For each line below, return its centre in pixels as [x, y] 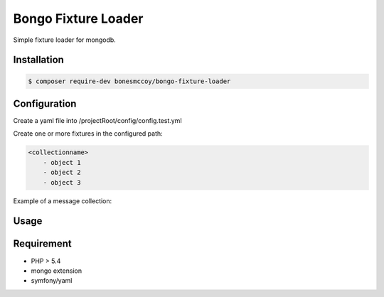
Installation [38, 60]
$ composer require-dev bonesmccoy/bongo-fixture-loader [129, 81]
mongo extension [56, 271]
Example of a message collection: [63, 201]
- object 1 [62, 162]
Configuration [45, 103]
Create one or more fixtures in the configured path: [88, 134]
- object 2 [62, 173]
